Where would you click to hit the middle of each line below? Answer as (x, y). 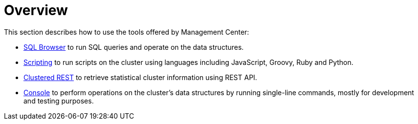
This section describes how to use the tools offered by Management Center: (127, 32)
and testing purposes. (59, 101)
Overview (36, 10)
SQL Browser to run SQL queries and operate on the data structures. (134, 47)
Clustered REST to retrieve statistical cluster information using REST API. (140, 77)
